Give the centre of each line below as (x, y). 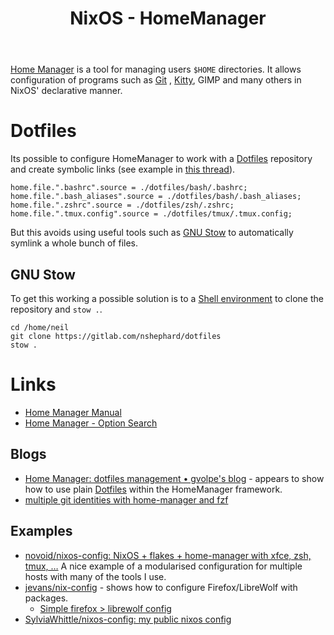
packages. (46, 598)
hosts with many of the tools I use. (95, 576)
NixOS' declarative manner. (66, 91)
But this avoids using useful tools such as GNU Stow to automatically (152, 233)
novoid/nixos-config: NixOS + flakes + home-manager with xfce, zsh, (168, 555)
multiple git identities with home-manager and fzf (126, 499)
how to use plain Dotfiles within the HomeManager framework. (153, 489)
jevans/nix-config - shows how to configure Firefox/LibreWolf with (161, 587)
